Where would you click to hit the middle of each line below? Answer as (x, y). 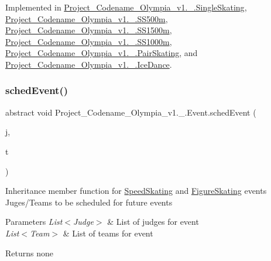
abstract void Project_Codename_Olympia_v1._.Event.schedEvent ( (131, 112)
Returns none (29, 253)
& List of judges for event (153, 222)
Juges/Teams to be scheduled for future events (89, 202)
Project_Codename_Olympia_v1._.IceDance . (89, 64)
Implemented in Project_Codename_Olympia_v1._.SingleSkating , (126, 7)
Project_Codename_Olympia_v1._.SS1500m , (89, 30)
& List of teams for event (108, 233)
